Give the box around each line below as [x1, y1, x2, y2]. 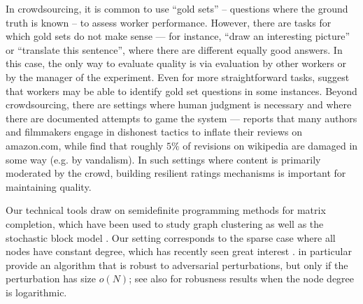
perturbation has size [6, 271, 96, 286]
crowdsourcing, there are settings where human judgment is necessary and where [6, 97, 352, 112]
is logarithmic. [6, 284, 67, 299]
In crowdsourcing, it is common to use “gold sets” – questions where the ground [6, 1, 348, 15]
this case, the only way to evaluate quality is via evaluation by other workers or [6, 56, 346, 71]
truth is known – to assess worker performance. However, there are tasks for [6, 15, 332, 29]
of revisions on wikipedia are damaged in [183, 138, 358, 152]
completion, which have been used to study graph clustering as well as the [6, 216, 324, 231]
